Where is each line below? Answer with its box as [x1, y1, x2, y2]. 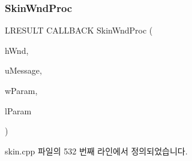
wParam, [5, 84, 38, 96]
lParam [5, 104, 32, 117]
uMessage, [5, 64, 42, 77]
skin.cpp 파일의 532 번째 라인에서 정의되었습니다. [5, 144, 188, 157]
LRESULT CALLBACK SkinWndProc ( [5, 24, 153, 37]
